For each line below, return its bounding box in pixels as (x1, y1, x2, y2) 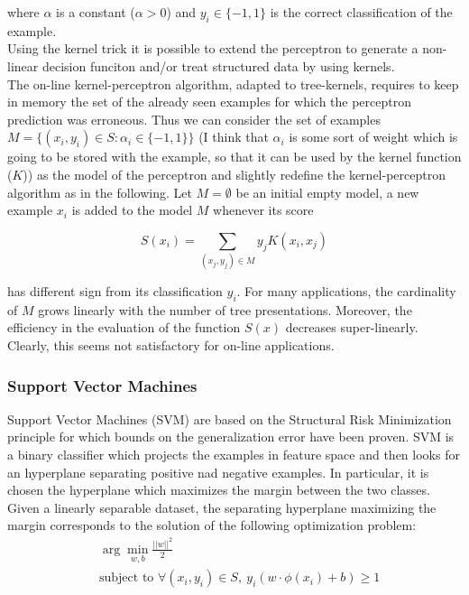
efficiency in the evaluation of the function (7, 318, 241, 337)
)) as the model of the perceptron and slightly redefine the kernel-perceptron (23, 164, 446, 183)
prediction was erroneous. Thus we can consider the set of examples (7, 109, 381, 128)
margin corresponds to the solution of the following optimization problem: (7, 516, 417, 535)
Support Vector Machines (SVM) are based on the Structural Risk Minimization (7, 409, 452, 428)
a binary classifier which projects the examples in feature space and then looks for (7, 445, 460, 464)
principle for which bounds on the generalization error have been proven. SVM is (7, 427, 455, 446)
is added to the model (71, 200, 193, 219)
